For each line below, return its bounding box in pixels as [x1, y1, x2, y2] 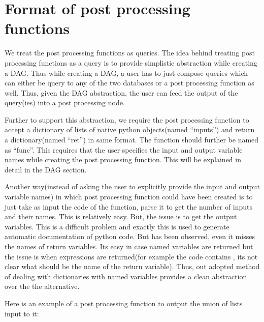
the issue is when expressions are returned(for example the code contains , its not [5, 251, 258, 261]
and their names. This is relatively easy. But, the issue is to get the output [5, 211, 237, 222]
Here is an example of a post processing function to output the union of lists [5, 298, 243, 308]
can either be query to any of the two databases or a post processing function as [5, 77, 254, 88]
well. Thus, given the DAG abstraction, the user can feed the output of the [5, 87, 238, 98]
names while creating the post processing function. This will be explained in [5, 154, 241, 165]
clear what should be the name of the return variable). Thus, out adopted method [5, 261, 260, 272]
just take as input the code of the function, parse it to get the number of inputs [5, 201, 253, 212]
